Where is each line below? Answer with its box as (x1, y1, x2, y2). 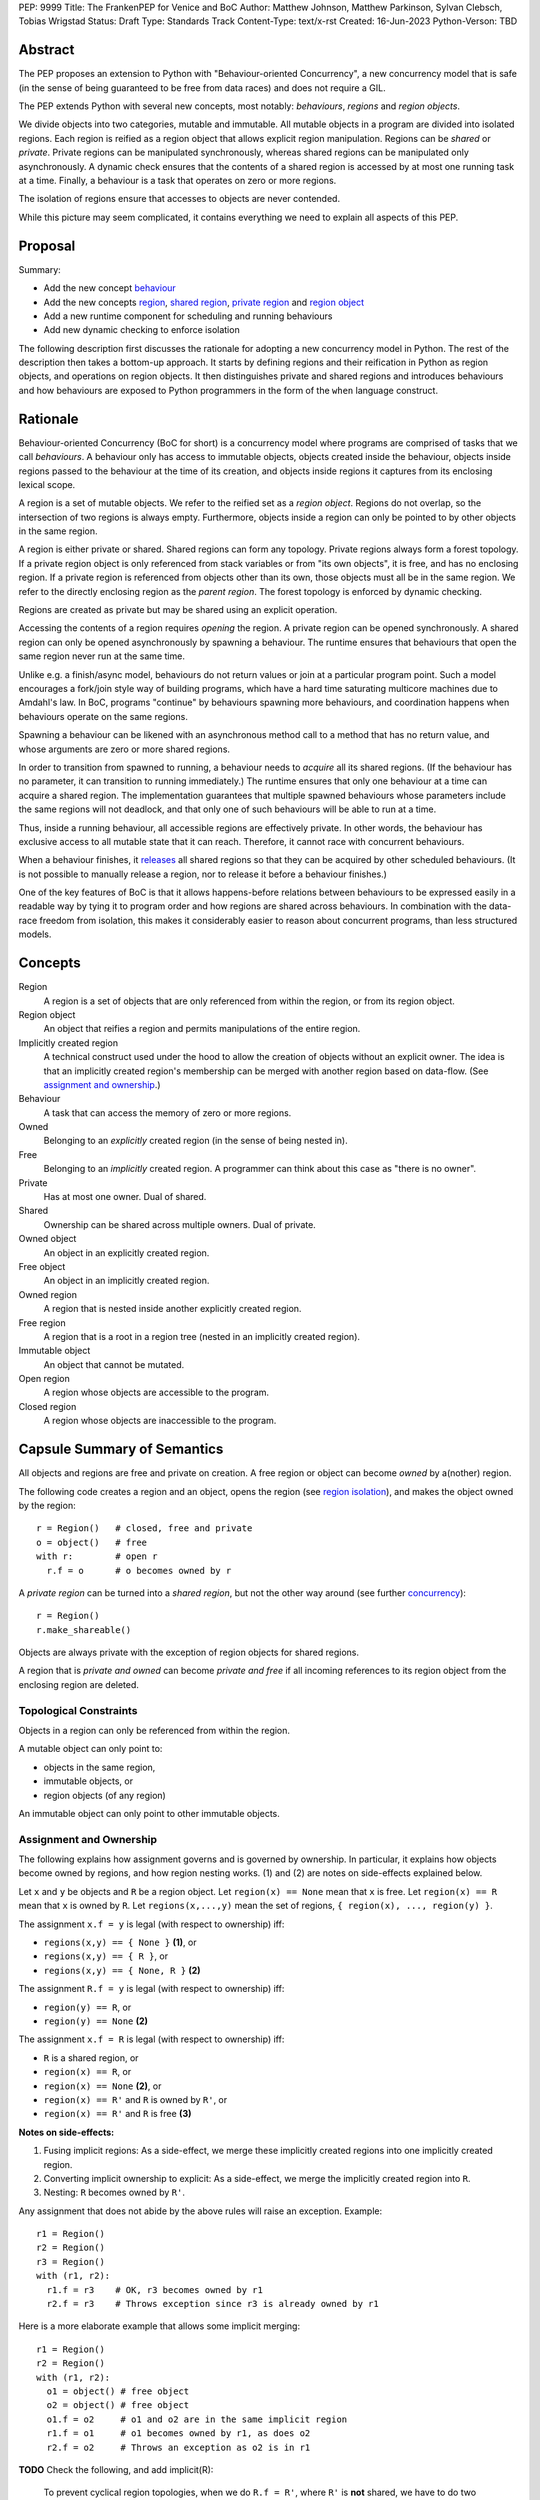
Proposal (18, 237, 76, 254)
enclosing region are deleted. (18, 1678, 140, 1690)
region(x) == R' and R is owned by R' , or (43, 2093, 228, 2105)
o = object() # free (36, 1536, 148, 1548)
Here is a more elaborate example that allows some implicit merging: (18, 2320, 300, 2332)
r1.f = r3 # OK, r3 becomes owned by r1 (46, 2284, 264, 2295)
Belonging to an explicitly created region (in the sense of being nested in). (43, 1135, 349, 1147)
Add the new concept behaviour (43, 282, 177, 294)
